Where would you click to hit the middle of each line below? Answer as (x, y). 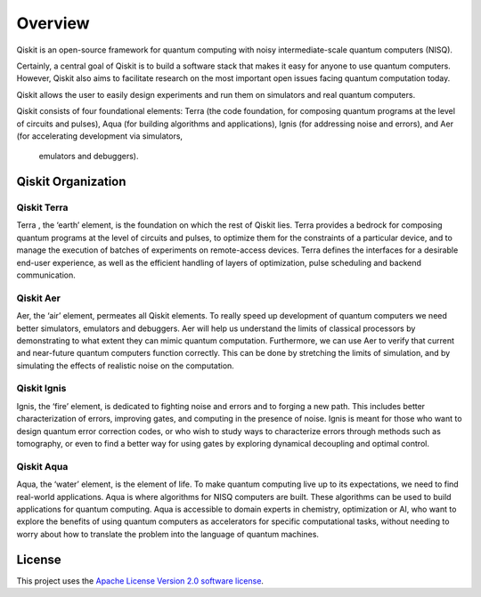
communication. (46, 275)
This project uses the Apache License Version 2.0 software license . (140, 581)
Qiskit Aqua (42, 466)
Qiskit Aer (39, 298)
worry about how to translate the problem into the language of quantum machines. (168, 534)
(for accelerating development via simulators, (99, 136)
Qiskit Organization (71, 182)
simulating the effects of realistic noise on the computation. (126, 366)
